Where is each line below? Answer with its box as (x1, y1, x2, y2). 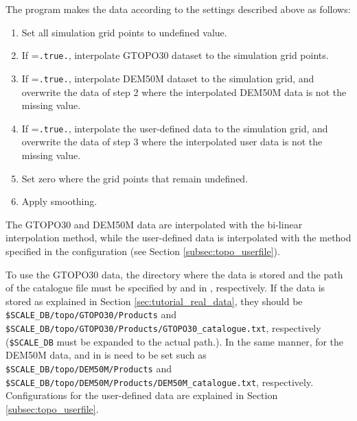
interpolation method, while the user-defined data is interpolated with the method (5, 230, 352, 245)
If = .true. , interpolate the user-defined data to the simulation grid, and (21, 121, 328, 135)
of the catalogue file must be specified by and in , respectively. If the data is (5, 280, 325, 295)
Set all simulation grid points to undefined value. (21, 25, 227, 39)
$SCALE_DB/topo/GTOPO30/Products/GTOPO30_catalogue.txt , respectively (5, 320, 321, 335)
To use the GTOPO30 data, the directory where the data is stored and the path (5, 267, 343, 281)
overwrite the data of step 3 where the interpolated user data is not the (21, 134, 323, 149)
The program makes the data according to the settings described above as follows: (5, 2, 351, 16)
